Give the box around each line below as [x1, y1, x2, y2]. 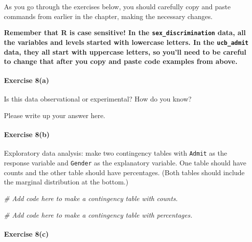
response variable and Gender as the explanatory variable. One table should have [4, 158, 247, 168]
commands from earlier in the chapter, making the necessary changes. [4, 11, 213, 21]
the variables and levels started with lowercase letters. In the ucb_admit [4, 37, 249, 47]
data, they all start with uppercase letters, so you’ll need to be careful [4, 46, 247, 57]
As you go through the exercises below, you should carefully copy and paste [4, 1, 231, 11]
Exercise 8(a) [4, 75, 49, 85]
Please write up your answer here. [4, 110, 105, 121]
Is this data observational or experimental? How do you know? [4, 94, 192, 104]
